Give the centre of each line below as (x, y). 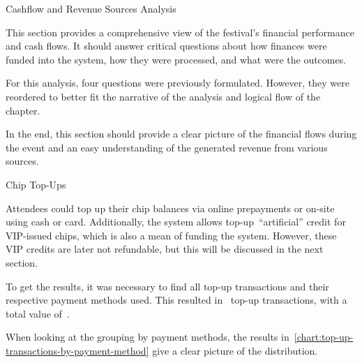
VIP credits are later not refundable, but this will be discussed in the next (165, 249)
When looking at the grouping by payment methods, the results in (148, 337)
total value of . (38, 313)
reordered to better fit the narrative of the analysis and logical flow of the (163, 96)
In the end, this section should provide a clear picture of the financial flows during (181, 134)
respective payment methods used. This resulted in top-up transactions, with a (176, 300)
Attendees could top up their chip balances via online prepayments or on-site (170, 208)
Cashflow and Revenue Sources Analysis (91, 8)
